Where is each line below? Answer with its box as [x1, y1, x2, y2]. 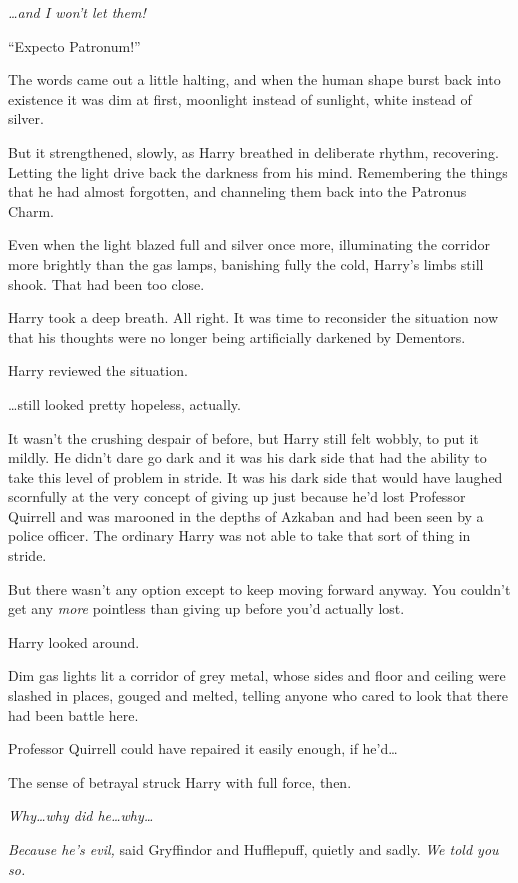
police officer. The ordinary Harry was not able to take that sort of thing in [8, 525, 471, 546]
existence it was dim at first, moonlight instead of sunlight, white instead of [8, 88, 472, 109]
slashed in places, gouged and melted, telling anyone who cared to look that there [8, 685, 509, 706]
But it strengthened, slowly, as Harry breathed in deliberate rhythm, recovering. [8, 141, 499, 162]
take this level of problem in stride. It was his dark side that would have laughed [8, 466, 503, 487]
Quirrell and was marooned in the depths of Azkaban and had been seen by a [8, 505, 484, 526]
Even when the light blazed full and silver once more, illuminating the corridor [8, 234, 490, 255]
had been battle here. [8, 704, 139, 725]
